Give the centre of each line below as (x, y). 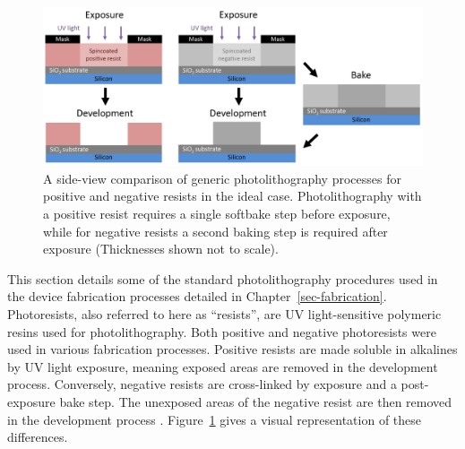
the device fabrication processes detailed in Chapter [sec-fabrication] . (197, 296)
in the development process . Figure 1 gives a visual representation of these (215, 419)
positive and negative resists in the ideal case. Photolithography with (232, 196)
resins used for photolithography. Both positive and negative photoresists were (222, 331)
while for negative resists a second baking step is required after (215, 231)
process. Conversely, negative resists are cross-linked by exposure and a (202, 384)
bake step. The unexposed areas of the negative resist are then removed (256, 401)
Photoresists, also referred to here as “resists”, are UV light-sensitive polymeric (224, 313)
